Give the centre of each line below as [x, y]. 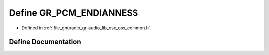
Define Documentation [45, 42]
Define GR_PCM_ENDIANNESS [74, 13]
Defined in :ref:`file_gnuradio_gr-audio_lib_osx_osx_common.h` [86, 28]
